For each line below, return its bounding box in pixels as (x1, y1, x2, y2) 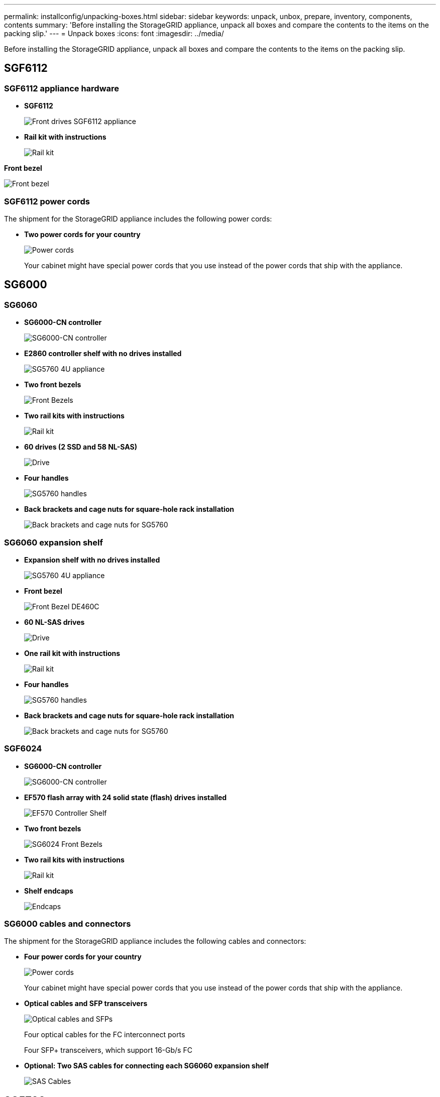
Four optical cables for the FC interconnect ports (24, 1030, 185, 1039)
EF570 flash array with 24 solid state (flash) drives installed (24, 793, 227, 802)
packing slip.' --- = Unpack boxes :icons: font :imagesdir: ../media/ (4, 29, 224, 38)
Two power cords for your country (24, 230, 141, 239)
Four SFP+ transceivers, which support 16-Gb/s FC (24, 1046, 192, 1055)
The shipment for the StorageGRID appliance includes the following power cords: (4, 214, 272, 223)
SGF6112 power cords (4, 196, 90, 206)
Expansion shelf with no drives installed (24, 555, 160, 564)
